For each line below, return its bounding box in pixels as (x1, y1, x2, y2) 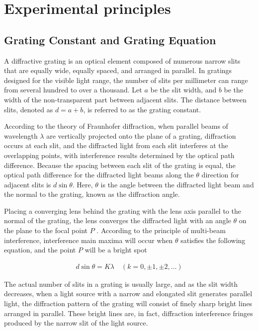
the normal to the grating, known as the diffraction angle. (4, 189, 180, 199)
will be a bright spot (85, 245, 147, 255)
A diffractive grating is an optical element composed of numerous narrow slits (4, 55, 241, 66)
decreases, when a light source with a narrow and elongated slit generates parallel (4, 288, 253, 299)
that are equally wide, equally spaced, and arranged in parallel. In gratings (4, 65, 232, 76)
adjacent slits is (4, 179, 51, 189)
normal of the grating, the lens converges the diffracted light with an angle (4, 215, 231, 226)
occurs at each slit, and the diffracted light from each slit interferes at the (4, 140, 228, 151)
